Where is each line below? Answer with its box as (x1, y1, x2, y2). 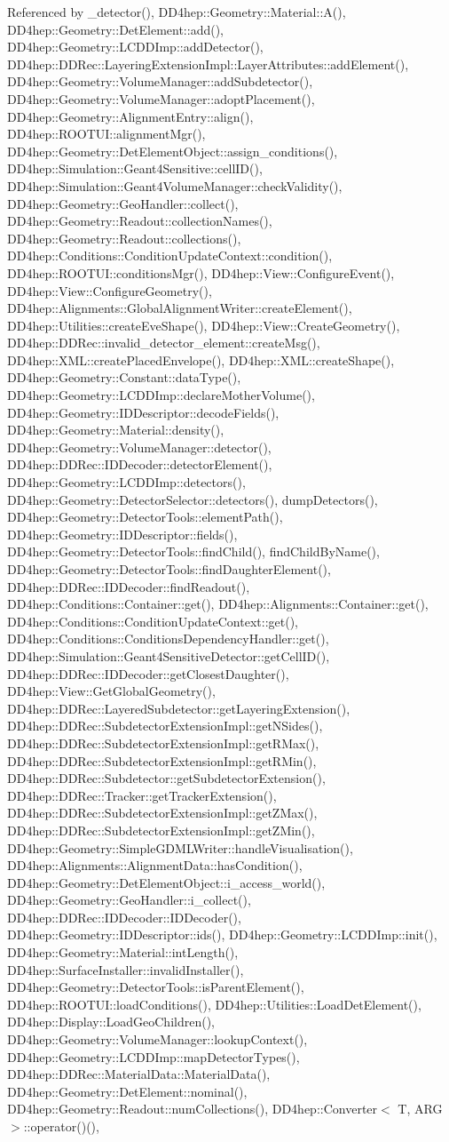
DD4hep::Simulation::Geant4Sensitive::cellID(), (7, 159, 263, 178)
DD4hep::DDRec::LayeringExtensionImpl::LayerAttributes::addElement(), (7, 54, 409, 73)
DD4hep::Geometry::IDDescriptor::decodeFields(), (7, 403, 280, 421)
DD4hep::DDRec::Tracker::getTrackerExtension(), (7, 786, 277, 804)
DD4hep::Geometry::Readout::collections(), (7, 228, 241, 247)
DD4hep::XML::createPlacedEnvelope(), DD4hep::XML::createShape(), (7, 350, 395, 369)
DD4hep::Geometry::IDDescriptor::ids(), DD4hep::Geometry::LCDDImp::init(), (7, 925, 437, 944)
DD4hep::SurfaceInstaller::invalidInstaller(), (7, 960, 244, 978)
